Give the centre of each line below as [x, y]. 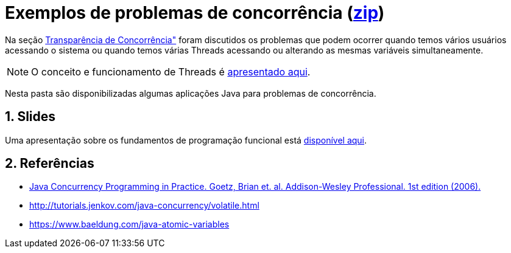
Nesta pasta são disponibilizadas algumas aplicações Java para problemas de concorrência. [191, 93]
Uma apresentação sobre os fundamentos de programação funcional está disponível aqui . [186, 140]
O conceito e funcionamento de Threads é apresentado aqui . [171, 71]
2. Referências [50, 164]
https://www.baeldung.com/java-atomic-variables [129, 224]
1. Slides [30, 117]
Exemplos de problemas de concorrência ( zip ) [195, 13]
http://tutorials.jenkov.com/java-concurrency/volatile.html [144, 206]
